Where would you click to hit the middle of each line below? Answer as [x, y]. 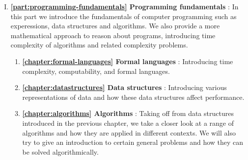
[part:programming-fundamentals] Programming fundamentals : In [124, 6]
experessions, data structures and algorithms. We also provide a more [115, 26]
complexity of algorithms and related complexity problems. [99, 45]
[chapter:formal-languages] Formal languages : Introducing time [128, 61]
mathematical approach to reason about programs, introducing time [113, 35]
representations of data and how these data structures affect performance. [133, 97]
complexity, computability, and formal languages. [96, 71]
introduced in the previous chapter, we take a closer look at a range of [128, 123]
